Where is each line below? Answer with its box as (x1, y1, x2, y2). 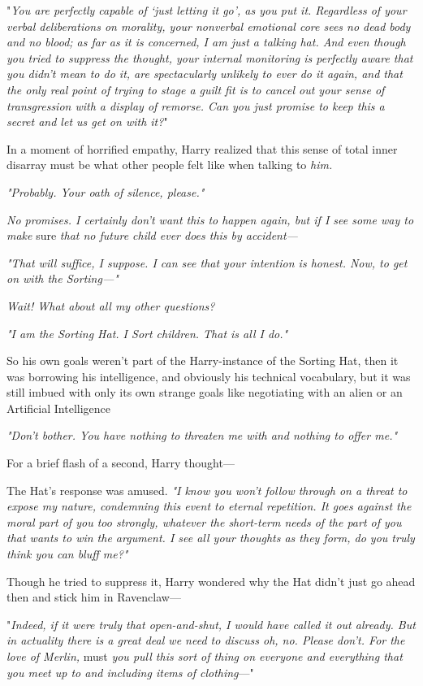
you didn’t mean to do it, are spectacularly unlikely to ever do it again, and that (6, 65, 403, 82)
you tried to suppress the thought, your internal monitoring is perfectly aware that (6, 49, 413, 66)
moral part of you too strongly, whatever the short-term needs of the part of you (6, 513, 402, 530)
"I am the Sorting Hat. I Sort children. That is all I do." (6, 324, 288, 341)
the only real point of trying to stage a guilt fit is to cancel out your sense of (6, 80, 385, 98)
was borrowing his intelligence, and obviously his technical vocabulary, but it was (6, 367, 411, 384)
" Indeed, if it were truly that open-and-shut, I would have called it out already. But (6, 615, 416, 632)
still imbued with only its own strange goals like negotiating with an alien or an (6, 384, 403, 401)
